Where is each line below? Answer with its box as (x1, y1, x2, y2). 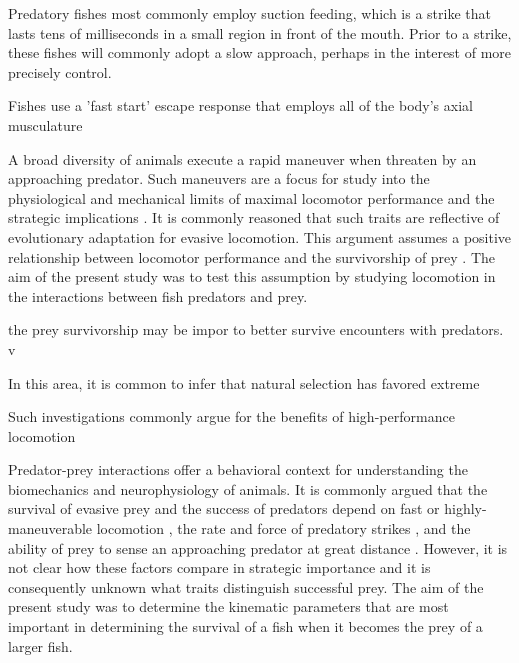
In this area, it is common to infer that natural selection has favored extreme (8, 372, 480, 393)
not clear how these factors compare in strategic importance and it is (8, 557, 431, 578)
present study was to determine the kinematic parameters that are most (8, 596, 449, 617)
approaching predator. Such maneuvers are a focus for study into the (8, 168, 430, 189)
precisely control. (8, 61, 112, 82)
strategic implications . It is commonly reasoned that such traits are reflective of (8, 207, 500, 228)
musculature (8, 114, 83, 135)
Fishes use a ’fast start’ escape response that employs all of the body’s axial (8, 95, 473, 116)
